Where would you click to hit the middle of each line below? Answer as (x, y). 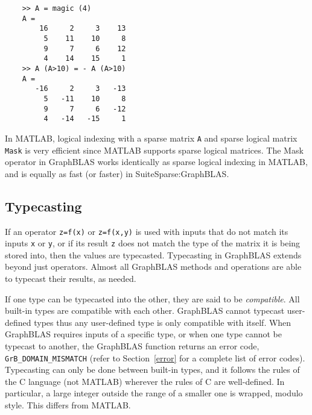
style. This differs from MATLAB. (68, 405)
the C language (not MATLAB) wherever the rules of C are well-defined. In (145, 381)
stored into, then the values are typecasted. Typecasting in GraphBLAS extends (153, 254)
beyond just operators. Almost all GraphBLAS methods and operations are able (153, 267)
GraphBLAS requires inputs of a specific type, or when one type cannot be (144, 334)
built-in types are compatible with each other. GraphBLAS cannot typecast (145, 310)
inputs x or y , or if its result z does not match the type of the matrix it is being (153, 243)
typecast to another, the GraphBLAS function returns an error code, (132, 346)
